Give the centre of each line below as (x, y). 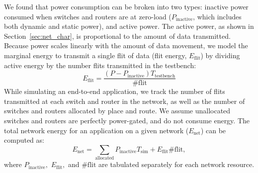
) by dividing (220, 55)
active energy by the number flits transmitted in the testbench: (100, 65)
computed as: (24, 140)
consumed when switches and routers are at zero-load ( (88, 16)
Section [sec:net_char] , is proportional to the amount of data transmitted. (117, 36)
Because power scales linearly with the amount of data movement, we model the (126, 45)
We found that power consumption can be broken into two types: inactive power (126, 6)
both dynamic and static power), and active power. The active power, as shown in (129, 26)
